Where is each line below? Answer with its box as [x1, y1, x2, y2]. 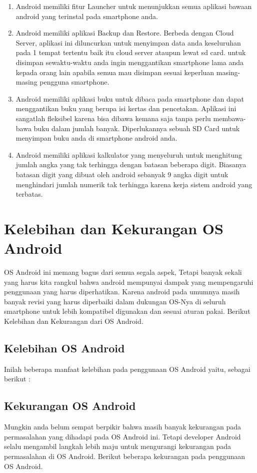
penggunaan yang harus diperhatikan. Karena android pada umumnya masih [4, 286, 240, 297]
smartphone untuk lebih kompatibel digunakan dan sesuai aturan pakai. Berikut [4, 306, 250, 316]
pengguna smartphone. [39, 77, 109, 87]
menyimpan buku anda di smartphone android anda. [15, 133, 177, 143]
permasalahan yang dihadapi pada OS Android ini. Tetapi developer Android [4, 431, 241, 441]
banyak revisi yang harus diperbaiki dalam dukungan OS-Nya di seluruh [4, 296, 226, 306]
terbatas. [15, 189, 43, 199]
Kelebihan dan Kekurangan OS [4, 218, 223, 238]
